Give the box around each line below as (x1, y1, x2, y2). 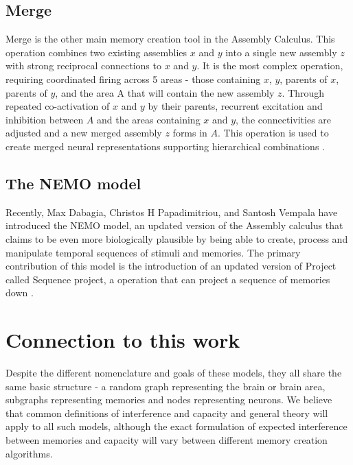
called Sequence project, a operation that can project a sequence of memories (5, 272, 330, 286)
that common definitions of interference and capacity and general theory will (5, 405, 328, 420)
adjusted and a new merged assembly (5, 126, 162, 140)
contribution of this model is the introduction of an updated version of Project (5, 259, 337, 273)
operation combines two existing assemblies (5, 45, 187, 59)
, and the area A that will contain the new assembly (55, 85, 275, 99)
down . (5, 285, 34, 300)
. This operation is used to (218, 126, 329, 140)
